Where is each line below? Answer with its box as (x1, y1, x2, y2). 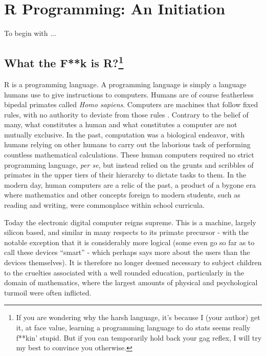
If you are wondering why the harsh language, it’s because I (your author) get (16, 312, 260, 323)
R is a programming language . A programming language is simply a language (4, 78, 247, 89)
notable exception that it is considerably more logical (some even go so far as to (4, 236, 255, 247)
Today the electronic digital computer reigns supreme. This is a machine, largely (4, 216, 256, 227)
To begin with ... (4, 28, 56, 38)
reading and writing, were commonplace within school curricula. (4, 200, 205, 210)
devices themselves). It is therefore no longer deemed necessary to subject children (4, 257, 262, 268)
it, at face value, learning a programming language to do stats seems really (16, 322, 251, 332)
